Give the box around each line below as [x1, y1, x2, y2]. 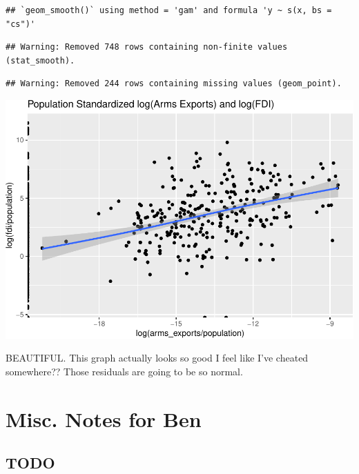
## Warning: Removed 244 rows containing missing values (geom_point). [6, 79, 342, 89]
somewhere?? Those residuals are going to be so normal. [6, 364, 243, 378]
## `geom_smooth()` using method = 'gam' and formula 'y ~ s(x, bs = [6, 6, 332, 15]
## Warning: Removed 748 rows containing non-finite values [6, 42, 288, 52]
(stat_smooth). [6, 55, 75, 66]
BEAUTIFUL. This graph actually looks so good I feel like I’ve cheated [6, 350, 309, 365]
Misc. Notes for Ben [6, 404, 202, 433]
